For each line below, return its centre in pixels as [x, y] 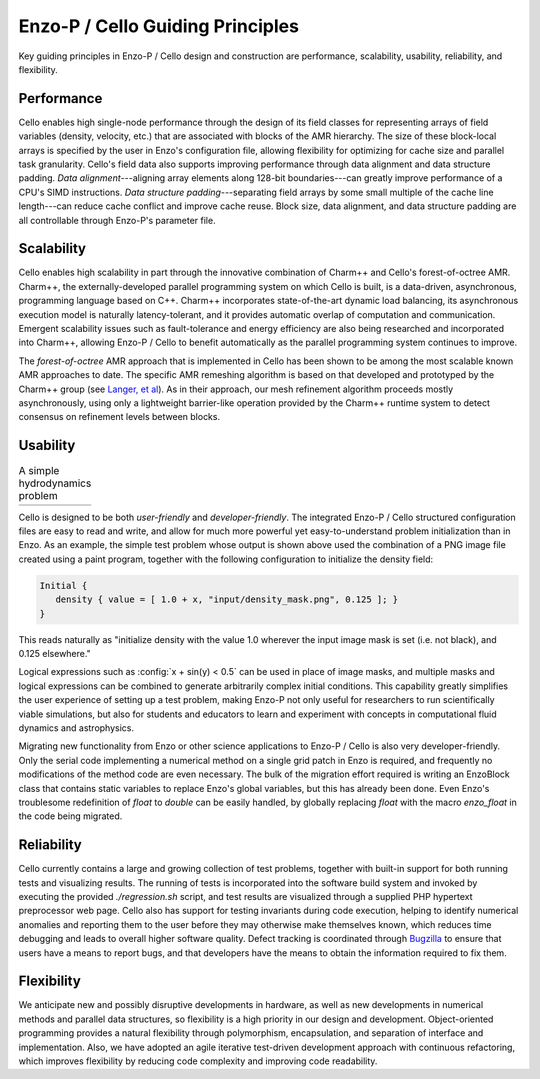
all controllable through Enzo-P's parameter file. [117, 220]
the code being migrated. [70, 816]
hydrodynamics [55, 483]
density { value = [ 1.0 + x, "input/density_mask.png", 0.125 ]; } [227, 599]
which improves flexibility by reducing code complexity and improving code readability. [198, 1061]
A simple [39, 471]
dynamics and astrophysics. [76, 727]
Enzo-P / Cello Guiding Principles [159, 26]
